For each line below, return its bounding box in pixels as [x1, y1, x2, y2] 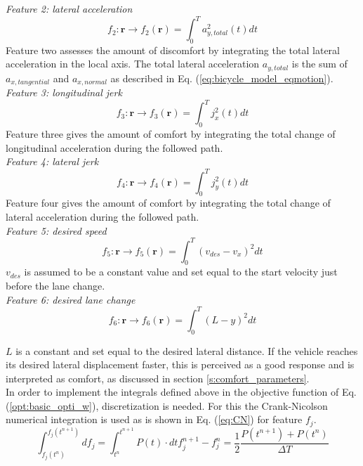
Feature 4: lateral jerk [6, 154, 99, 169]
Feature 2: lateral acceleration [6, 1, 133, 15]
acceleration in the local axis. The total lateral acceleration [6, 56, 260, 71]
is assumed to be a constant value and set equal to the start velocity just [24, 264, 338, 279]
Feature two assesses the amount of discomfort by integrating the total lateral [6, 42, 340, 57]
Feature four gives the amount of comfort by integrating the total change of [6, 195, 331, 210]
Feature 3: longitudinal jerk [6, 85, 122, 100]
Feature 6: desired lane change [6, 292, 136, 306]
